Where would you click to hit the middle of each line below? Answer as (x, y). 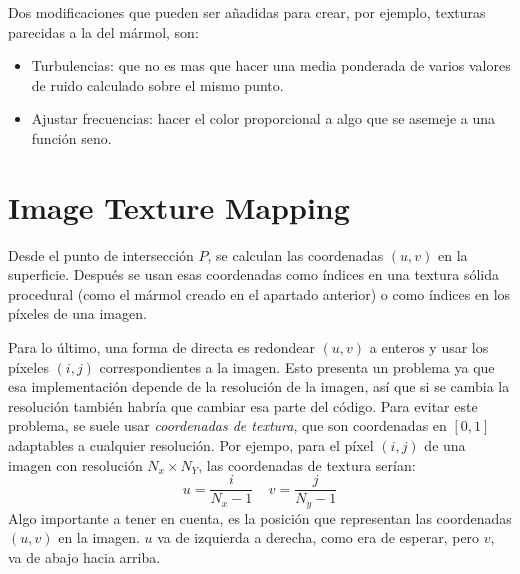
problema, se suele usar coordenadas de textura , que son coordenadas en (227, 425)
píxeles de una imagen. (77, 313)
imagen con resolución (75, 464)
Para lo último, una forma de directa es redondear (161, 347)
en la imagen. (99, 537)
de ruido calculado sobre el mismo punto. (157, 84)
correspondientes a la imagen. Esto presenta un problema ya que (297, 366)
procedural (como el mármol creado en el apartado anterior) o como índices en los (259, 293)
